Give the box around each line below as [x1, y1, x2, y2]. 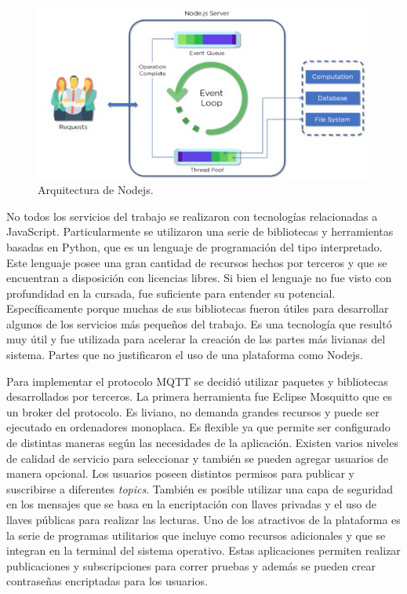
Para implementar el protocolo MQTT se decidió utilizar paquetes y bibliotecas [6, 372, 388, 389]
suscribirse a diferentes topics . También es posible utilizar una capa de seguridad [6, 480, 394, 497]
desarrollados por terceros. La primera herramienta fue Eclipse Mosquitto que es [6, 388, 392, 405]
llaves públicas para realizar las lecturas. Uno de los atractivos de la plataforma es [6, 511, 401, 527]
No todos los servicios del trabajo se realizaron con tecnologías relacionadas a [6, 207, 378, 224]
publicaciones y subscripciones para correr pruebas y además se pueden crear [6, 557, 376, 574]
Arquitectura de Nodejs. [38, 181, 154, 198]
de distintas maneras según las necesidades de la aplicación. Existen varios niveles [6, 434, 398, 451]
